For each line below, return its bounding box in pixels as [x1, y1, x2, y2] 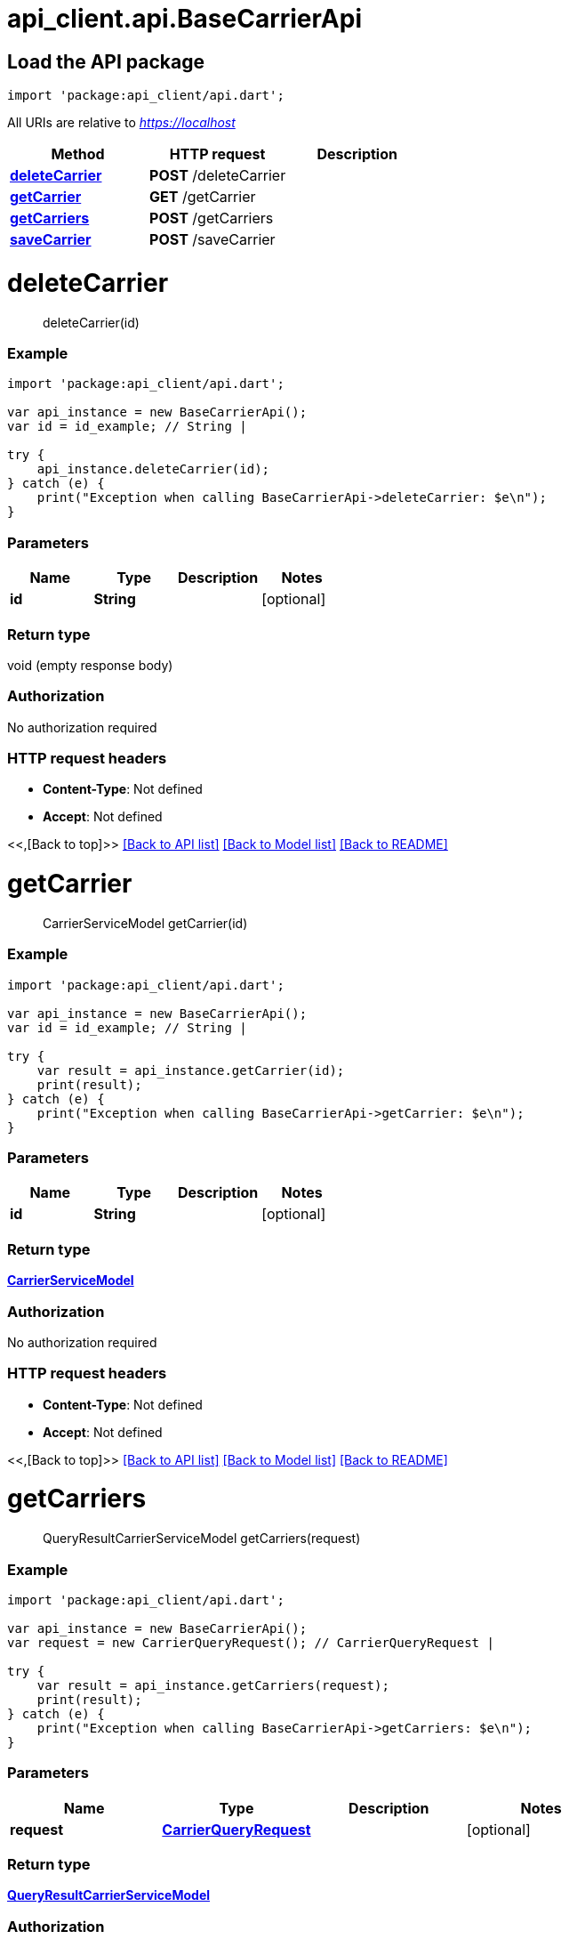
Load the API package [7, 50, 204, 73]
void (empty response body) [7, 657, 173, 673]
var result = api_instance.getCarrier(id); [36, 1062, 345, 1078]
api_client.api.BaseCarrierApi [7, 4, 362, 34]
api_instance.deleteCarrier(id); [36, 462, 270, 477]
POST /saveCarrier [149, 230, 276, 249]
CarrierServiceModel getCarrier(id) [43, 915, 248, 931]
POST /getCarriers [149, 209, 274, 228]
